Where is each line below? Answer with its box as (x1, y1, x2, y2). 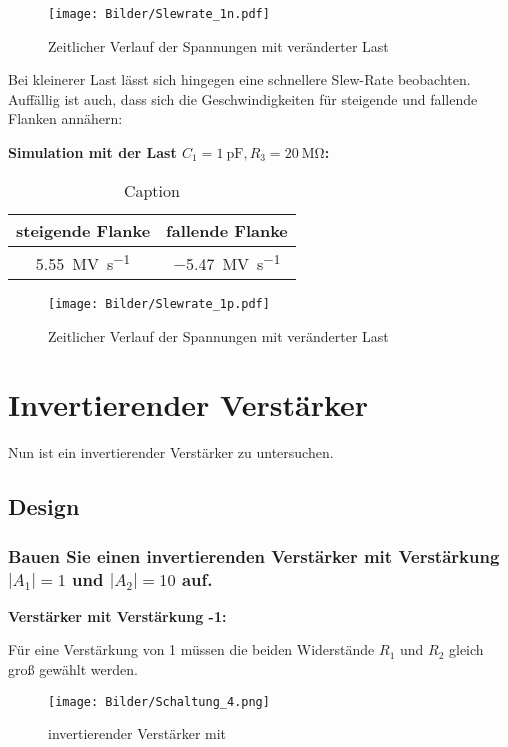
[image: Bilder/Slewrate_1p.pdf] (48, 296, 270, 311)
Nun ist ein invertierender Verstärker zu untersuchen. (8, 442, 334, 463)
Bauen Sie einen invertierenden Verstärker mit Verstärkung (8, 543, 500, 568)
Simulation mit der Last (8, 142, 177, 163)
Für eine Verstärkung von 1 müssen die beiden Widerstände (8, 639, 375, 660)
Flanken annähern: (8, 108, 123, 129)
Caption (123, 178, 180, 202)
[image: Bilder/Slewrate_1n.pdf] (48, 7, 270, 21)
